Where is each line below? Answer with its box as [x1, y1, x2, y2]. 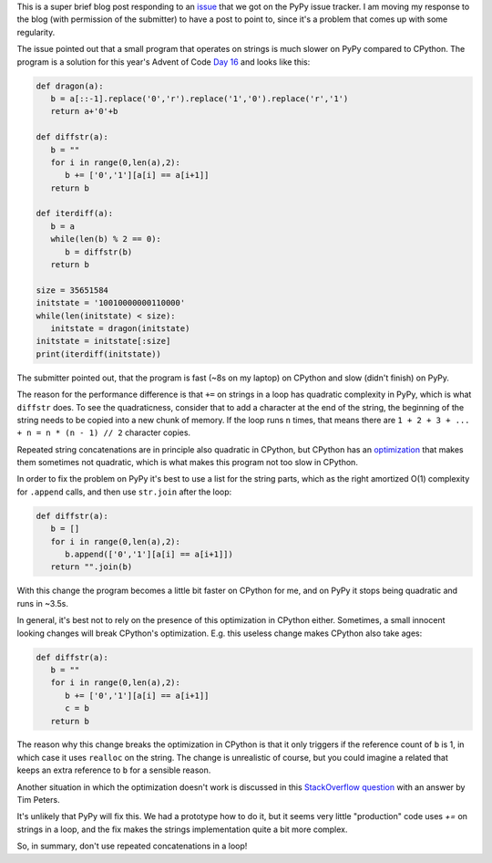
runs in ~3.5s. [16, 598, 68, 608]
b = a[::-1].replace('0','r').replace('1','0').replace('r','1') [50, 93, 349, 104]
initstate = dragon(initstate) [50, 323, 190, 333]
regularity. [16, 26, 56, 37]
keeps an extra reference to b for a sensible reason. [16, 764, 211, 775]
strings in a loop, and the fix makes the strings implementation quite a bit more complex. [16, 824, 348, 835]
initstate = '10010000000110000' [36, 297, 186, 308]
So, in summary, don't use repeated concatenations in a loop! [16, 840, 248, 852]
